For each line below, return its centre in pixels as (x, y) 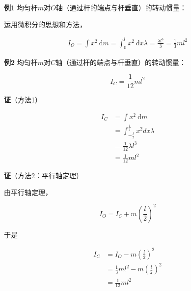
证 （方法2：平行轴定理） (43, 176)
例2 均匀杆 (21, 62)
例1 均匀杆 (21, 7)
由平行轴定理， (28, 192)
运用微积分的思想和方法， (45, 24)
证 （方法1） (23, 100)
